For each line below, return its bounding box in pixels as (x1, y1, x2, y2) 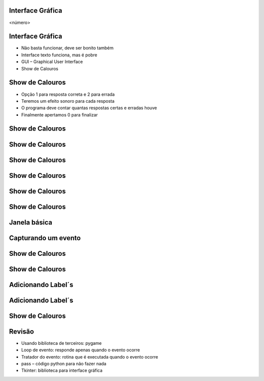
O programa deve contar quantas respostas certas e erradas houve (21, 105, 157, 111)
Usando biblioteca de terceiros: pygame (21, 340, 102, 346)
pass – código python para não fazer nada (21, 360, 107, 366)
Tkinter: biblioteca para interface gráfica (21, 367, 103, 374)
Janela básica (9, 218, 52, 226)
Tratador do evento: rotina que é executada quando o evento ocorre (21, 354, 158, 359)
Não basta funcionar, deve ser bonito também (21, 45, 114, 51)
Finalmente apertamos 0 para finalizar (21, 112, 98, 117)
